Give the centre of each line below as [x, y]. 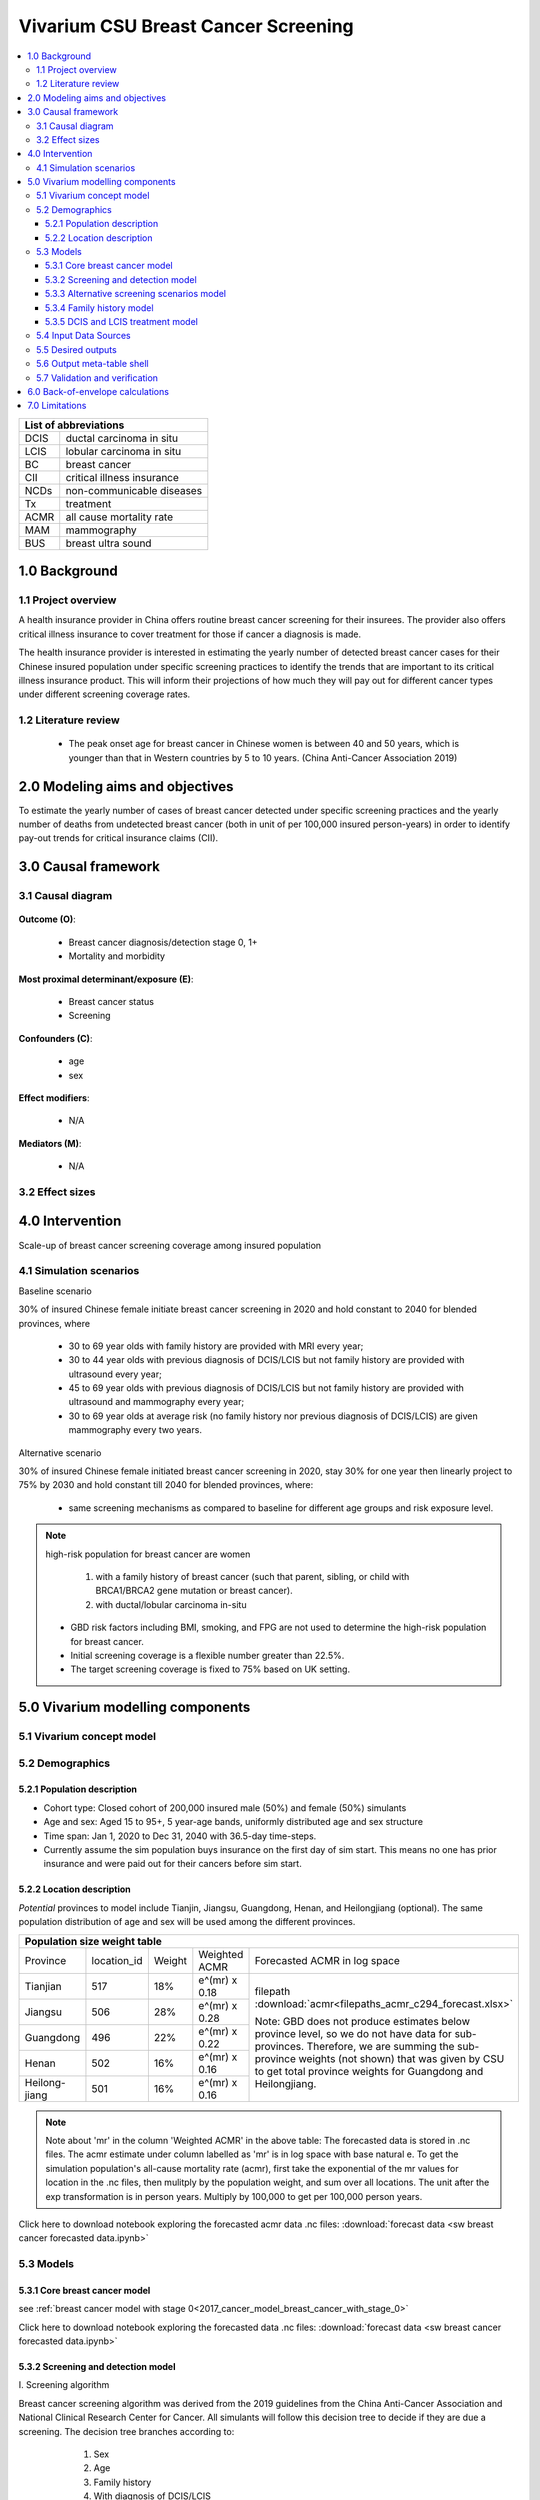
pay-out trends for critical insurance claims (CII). [118, 838]
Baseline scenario [55, 1291]
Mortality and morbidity [116, 956]
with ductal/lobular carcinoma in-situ [171, 1604]
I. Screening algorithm [64, 2385]
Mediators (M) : [50, 1143]
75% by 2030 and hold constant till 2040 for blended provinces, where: [166, 1485]
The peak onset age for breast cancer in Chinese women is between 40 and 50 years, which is [264, 744]
